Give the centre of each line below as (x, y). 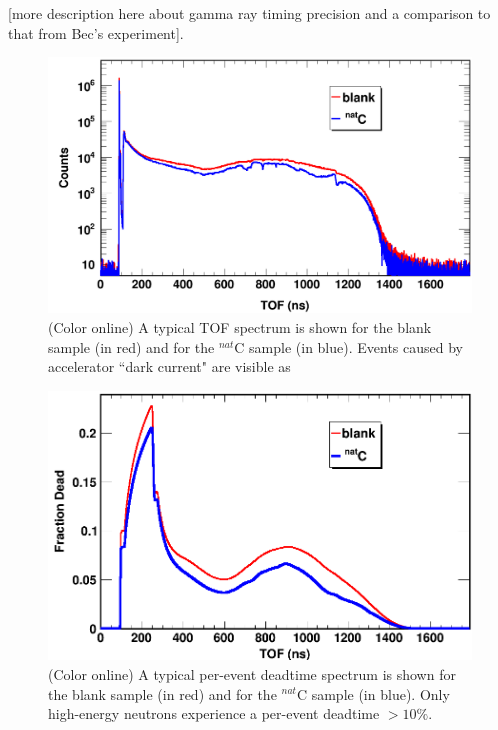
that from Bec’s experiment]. (96, 32)
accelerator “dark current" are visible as (169, 366)
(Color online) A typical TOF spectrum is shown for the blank (240, 327)
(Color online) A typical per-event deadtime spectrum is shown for (252, 673)
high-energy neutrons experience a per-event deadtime (214, 713)
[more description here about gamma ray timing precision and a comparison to (249, 13)
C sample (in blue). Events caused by (348, 346)
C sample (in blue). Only (373, 693)
